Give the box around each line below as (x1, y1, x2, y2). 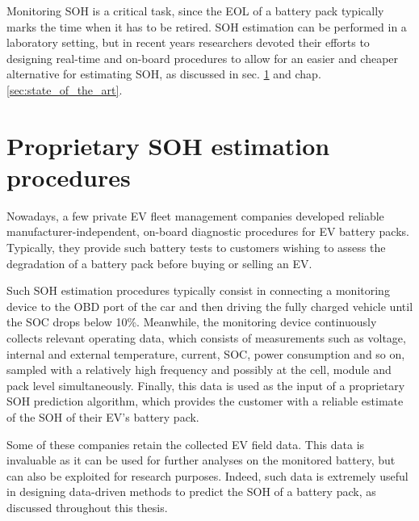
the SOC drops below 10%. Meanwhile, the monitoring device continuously (6, 313, 377, 330)
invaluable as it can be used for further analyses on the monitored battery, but (6, 452, 396, 468)
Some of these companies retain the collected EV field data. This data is (6, 435, 365, 452)
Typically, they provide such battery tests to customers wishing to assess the (6, 239, 386, 256)
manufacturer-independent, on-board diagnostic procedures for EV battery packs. (6, 223, 409, 240)
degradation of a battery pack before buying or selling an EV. (6, 254, 312, 271)
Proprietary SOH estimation (6, 128, 330, 162)
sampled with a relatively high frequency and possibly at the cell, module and (6, 361, 392, 378)
